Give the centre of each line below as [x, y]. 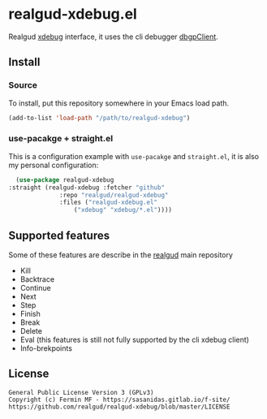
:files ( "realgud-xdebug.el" [109, 203]
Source [23, 85]
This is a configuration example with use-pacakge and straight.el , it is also [134, 156]
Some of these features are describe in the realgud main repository [121, 255]
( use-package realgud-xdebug [65, 179]
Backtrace [37, 279]
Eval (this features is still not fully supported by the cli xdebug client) [135, 339]
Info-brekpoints [46, 348]
